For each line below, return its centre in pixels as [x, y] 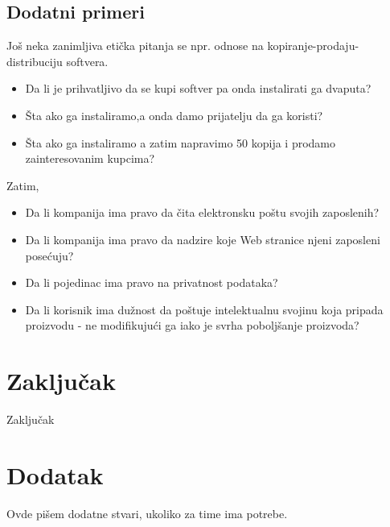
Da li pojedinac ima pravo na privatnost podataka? [152, 282]
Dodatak [55, 474]
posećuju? [49, 255]
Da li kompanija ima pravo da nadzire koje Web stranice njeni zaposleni [203, 239]
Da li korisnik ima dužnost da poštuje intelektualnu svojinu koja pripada [204, 309]
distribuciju [35, 61]
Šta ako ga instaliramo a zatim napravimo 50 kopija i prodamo [181, 142]
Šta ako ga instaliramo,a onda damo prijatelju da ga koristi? [174, 115]
